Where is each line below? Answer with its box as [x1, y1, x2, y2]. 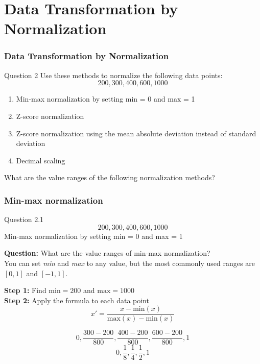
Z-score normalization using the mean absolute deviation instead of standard [16, 128, 256, 138]
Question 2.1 [4, 214, 44, 225]
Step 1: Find [4, 285, 46, 296]
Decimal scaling [16, 155, 65, 165]
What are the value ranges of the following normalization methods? [4, 172, 215, 183]
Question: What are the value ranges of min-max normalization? [4, 248, 210, 258]
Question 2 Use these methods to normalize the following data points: [4, 69, 223, 80]
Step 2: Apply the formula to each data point [4, 295, 149, 305]
